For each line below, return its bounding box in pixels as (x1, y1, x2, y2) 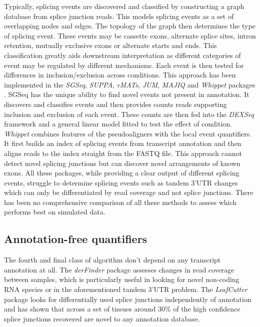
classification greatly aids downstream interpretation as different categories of (4, 49, 241, 60)
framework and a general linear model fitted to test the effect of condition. (4, 118, 232, 129)
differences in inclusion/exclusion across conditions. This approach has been (4, 69, 236, 80)
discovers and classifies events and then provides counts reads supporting (4, 98, 227, 109)
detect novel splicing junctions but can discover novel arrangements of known (4, 157, 240, 168)
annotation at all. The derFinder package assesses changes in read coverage (4, 264, 234, 274)
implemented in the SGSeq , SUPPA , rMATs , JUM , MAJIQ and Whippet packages (4, 79, 255, 89)
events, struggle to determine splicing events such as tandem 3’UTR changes (4, 177, 238, 187)
